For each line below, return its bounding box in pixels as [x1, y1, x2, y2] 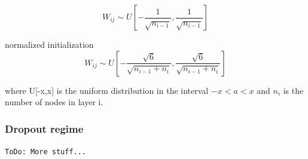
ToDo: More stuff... [5, 148, 87, 156]
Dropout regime [5, 121, 84, 136]
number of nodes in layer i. [5, 96, 103, 108]
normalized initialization [5, 38, 94, 50]
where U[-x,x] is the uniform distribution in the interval [5, 84, 209, 96]
